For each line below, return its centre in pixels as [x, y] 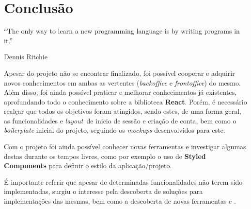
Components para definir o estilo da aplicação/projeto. [88, 165]
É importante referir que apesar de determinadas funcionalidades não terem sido [123, 182]
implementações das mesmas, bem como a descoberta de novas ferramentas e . [120, 201]
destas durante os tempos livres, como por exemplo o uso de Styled [105, 156]
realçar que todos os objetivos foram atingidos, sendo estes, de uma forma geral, [123, 111]
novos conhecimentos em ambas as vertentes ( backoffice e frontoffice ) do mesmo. [122, 82]
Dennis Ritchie [26, 57]
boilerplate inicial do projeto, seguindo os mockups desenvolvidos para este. [115, 130]
